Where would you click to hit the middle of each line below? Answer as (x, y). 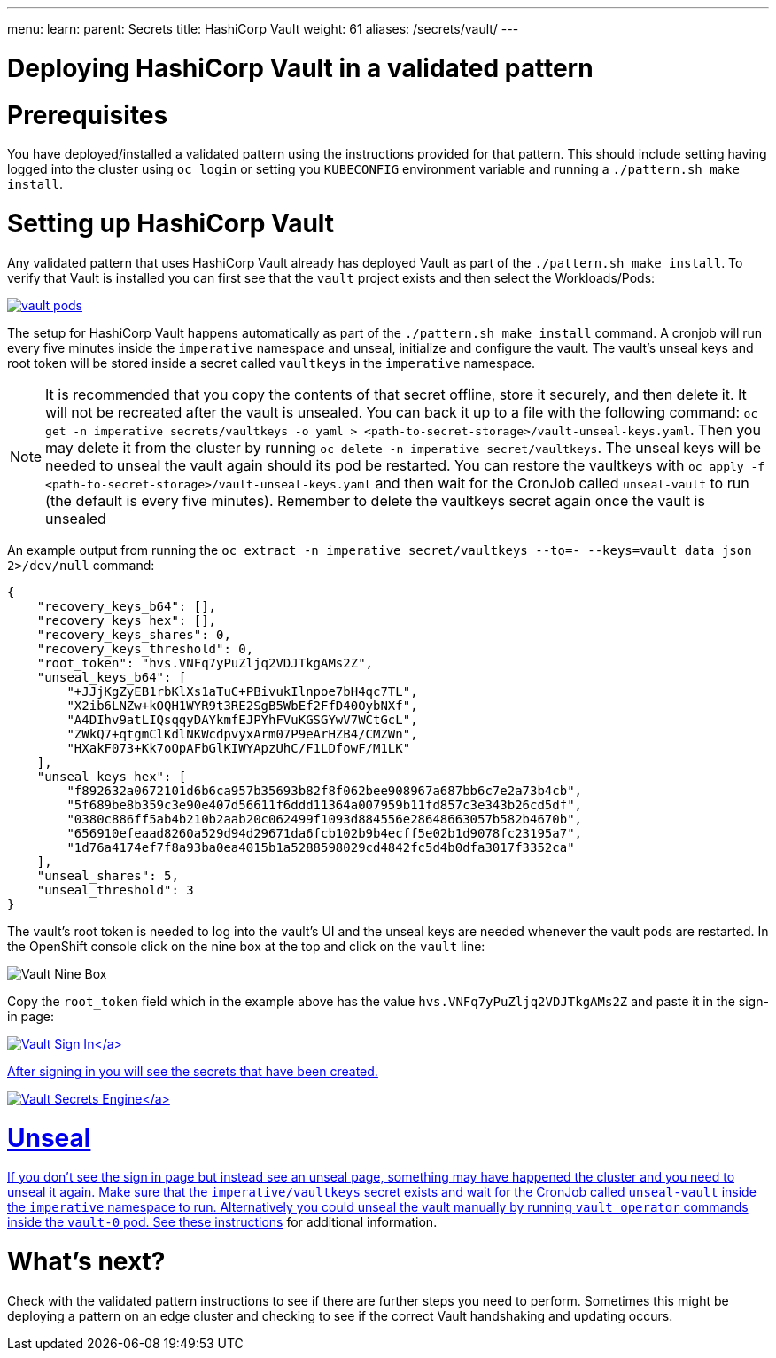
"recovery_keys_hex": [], (127, 620)
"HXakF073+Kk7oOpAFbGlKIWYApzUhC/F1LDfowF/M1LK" (239, 748)
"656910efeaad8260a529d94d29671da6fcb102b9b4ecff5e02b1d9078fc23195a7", (325, 833)
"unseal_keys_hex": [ (112, 776)
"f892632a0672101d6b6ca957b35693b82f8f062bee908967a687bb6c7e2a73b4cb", (325, 790)
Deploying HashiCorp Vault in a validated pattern (300, 68)
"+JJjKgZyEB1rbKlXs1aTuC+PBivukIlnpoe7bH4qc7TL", (242, 691)
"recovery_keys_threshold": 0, (145, 648)
